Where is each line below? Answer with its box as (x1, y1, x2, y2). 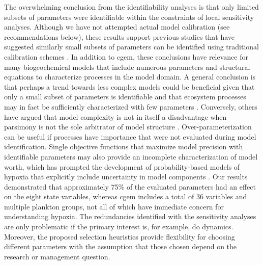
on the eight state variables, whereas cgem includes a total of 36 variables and (4, 191, 247, 202)
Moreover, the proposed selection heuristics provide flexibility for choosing (4, 231, 235, 242)
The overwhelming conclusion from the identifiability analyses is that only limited (4, 2, 259, 12)
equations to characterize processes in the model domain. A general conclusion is (4, 71, 256, 82)
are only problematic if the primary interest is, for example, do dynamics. (4, 221, 233, 232)
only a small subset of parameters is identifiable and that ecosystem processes (4, 91, 246, 102)
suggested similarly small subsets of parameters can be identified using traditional (4, 41, 259, 52)
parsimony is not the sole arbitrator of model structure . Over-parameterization (4, 121, 252, 132)
